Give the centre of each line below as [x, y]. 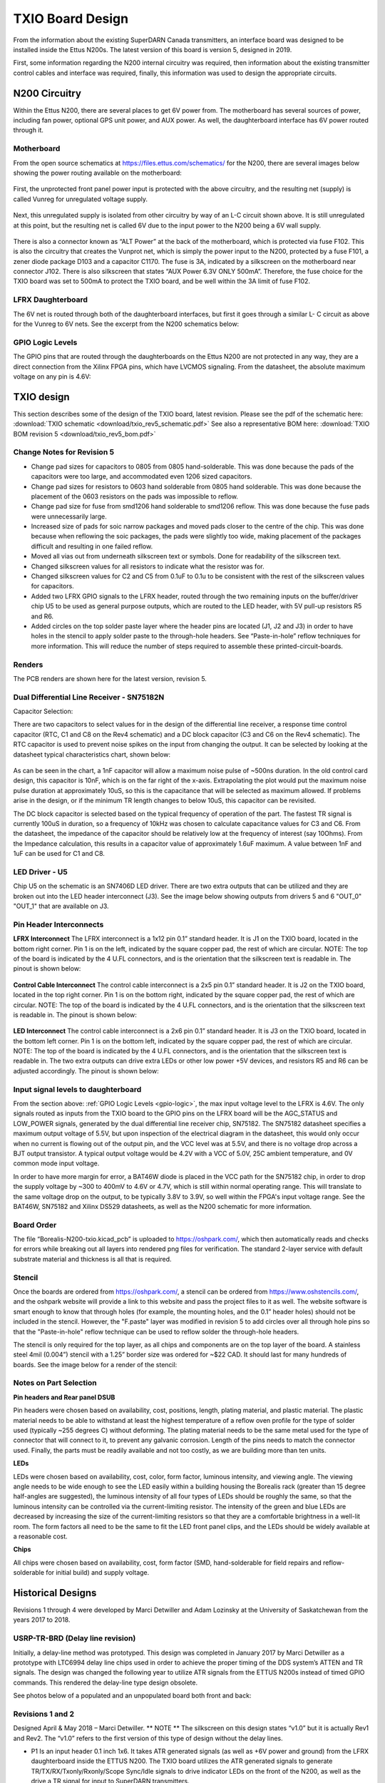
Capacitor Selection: [43, 711]
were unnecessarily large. [69, 516]
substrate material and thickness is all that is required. [92, 1259]
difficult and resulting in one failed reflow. [92, 546]
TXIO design [42, 397]
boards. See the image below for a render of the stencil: [95, 1364]
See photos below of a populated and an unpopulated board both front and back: [132, 1696]
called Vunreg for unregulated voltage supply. [81, 199]
